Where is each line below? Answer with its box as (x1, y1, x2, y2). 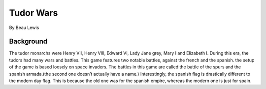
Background (9, 37, 48, 46)
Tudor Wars (9, 7, 58, 18)
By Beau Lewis (9, 25, 39, 30)
